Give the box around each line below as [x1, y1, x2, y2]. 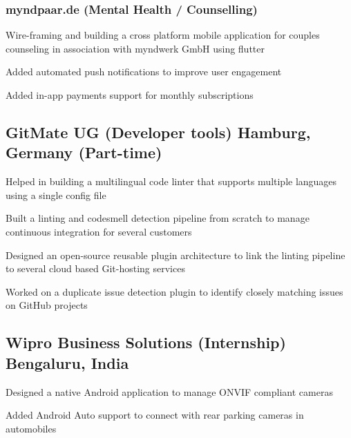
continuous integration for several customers [6, 224, 192, 238]
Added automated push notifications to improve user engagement [6, 64, 282, 79]
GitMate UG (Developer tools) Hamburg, [6, 121, 311, 142]
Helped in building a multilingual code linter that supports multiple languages [6, 174, 337, 189]
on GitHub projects [6, 298, 88, 312]
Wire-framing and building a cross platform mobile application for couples [6, 28, 320, 42]
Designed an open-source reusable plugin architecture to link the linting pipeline [6, 247, 345, 262]
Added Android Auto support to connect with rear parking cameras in [6, 408, 304, 422]
